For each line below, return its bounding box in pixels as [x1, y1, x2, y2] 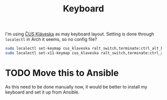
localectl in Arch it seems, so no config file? [5, 36, 97, 42]
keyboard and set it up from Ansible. [5, 89, 80, 95]
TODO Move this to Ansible [5, 68, 119, 79]
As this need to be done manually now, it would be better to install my [5, 84, 148, 90]
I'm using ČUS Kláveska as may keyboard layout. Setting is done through [5, 31, 155, 37]
